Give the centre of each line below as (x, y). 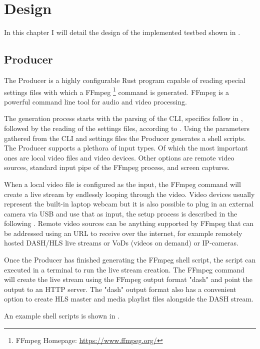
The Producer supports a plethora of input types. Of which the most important (126, 148)
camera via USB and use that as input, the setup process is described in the (121, 213)
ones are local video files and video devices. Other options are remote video (119, 157)
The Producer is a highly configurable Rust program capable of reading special (125, 80)
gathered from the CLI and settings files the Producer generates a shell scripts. (125, 138)
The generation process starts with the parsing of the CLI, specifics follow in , (123, 118)
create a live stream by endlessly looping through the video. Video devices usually (129, 194)
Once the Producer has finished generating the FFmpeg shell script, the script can (130, 260)
